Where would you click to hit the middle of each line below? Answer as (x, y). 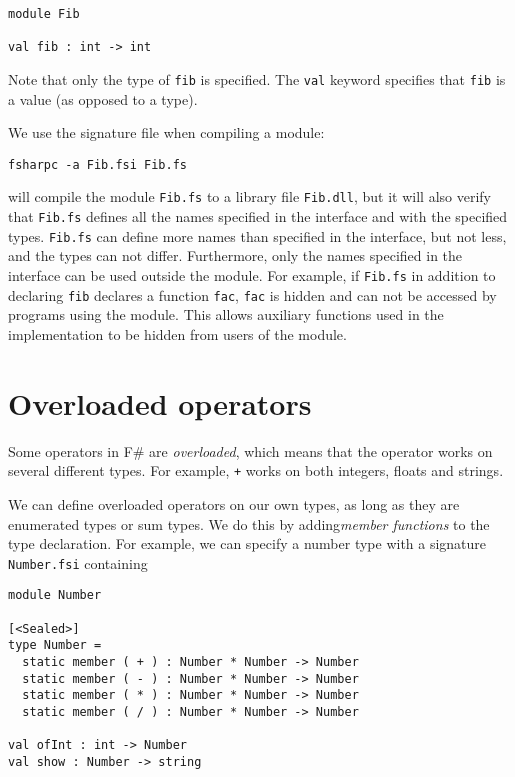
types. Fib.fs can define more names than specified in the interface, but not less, (257, 235)
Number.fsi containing (78, 562)
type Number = (55, 645)
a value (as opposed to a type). (103, 98)
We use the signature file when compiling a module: (166, 132)
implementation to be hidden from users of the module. (177, 333)
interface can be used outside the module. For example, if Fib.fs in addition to (252, 275)
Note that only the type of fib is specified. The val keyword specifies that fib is (257, 78)
